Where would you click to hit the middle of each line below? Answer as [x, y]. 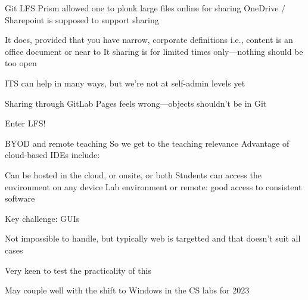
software [20, 198]
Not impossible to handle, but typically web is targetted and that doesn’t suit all [153, 238]
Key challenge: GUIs [42, 218]
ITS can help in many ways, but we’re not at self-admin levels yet [125, 83]
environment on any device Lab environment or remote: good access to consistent [153, 186]
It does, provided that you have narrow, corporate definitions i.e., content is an [149, 40]
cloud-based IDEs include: [52, 155]
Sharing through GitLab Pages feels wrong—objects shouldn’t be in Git [136, 103]
